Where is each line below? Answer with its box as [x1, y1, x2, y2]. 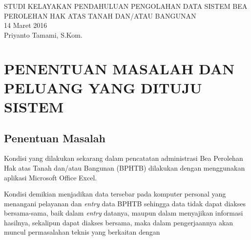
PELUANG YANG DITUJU [4, 77, 202, 97]
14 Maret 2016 [4, 20, 47, 30]
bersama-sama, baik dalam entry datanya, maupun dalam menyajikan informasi [4, 208, 243, 218]
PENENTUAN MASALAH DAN [4, 58, 235, 78]
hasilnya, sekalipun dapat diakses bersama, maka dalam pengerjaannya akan [4, 217, 233, 227]
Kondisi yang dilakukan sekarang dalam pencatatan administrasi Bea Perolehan [4, 153, 243, 163]
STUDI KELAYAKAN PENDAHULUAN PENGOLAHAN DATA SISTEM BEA [4, 1, 248, 11]
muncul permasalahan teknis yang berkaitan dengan [4, 227, 160, 237]
